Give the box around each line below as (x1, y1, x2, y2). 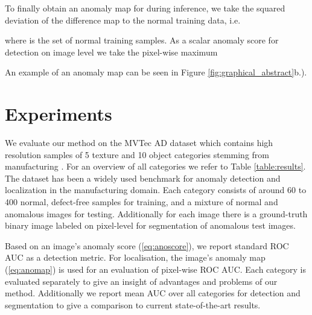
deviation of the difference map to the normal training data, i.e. (5, 13, 241, 26)
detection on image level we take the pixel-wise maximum (5, 45, 218, 58)
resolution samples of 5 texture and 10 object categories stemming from (5, 148, 270, 161)
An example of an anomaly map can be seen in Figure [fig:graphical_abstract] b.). (5, 66, 307, 78)
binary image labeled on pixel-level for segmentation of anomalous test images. (5, 219, 296, 232)
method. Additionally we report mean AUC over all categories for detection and (5, 287, 301, 299)
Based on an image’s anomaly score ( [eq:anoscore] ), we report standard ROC (5, 239, 289, 252)
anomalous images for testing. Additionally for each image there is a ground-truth (5, 207, 308, 220)
